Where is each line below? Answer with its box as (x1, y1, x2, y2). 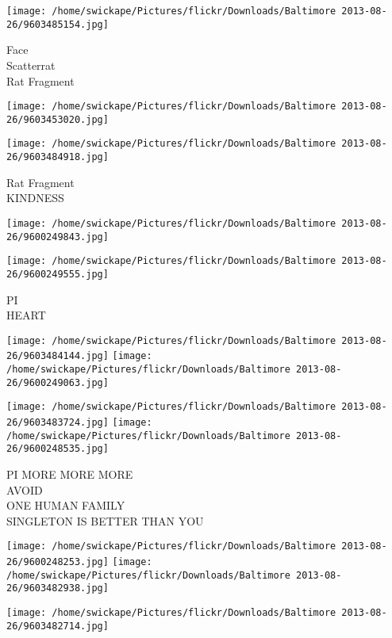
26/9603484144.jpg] (6, 350, 109, 362)
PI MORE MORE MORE (6, 465, 133, 482)
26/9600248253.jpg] (6, 556, 109, 567)
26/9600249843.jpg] (6, 231, 109, 243)
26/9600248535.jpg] (6, 443, 109, 455)
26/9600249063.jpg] (6, 376, 109, 388)
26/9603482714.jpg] (6, 620, 109, 632)
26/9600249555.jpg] (6, 268, 109, 280)
